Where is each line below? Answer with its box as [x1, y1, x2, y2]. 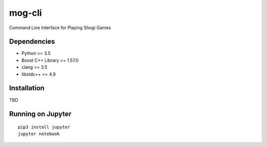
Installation [9, 84, 44, 92]
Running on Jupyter [9, 110, 72, 118]
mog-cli [9, 7, 42, 18]
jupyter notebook [18, 131, 60, 137]
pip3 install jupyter [18, 124, 70, 130]
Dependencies [9, 37, 55, 46]
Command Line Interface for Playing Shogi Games [9, 25, 111, 31]
